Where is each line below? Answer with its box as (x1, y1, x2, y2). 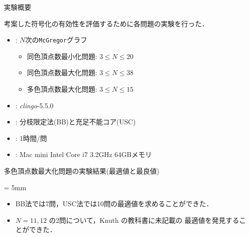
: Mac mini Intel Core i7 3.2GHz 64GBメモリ (15, 149, 152, 159)
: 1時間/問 (15, 133, 47, 143)
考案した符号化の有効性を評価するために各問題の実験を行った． (4, 18, 209, 28)
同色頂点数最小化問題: (27, 51, 97, 61)
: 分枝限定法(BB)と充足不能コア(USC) (15, 117, 136, 127)
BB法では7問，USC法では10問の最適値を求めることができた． (15, 198, 213, 209)
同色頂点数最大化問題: (27, 67, 97, 78)
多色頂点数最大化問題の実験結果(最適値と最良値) (4, 166, 159, 176)
